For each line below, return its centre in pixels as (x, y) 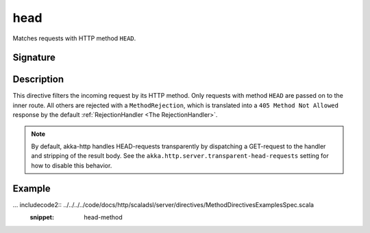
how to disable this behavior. (72, 165)
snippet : (42, 217)
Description (38, 80)
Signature (34, 58)
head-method (103, 217)
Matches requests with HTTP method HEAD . (74, 38)
